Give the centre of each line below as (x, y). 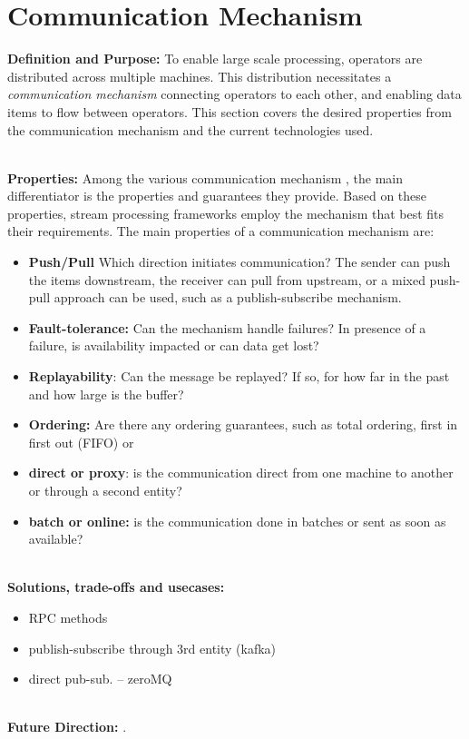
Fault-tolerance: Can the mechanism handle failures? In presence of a (227, 327)
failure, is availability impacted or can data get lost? (174, 345)
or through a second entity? (105, 490)
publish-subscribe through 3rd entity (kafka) (152, 648)
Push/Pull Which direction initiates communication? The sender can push (239, 262)
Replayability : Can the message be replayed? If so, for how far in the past (239, 376)
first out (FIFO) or (81, 442)
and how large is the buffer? (106, 394)
